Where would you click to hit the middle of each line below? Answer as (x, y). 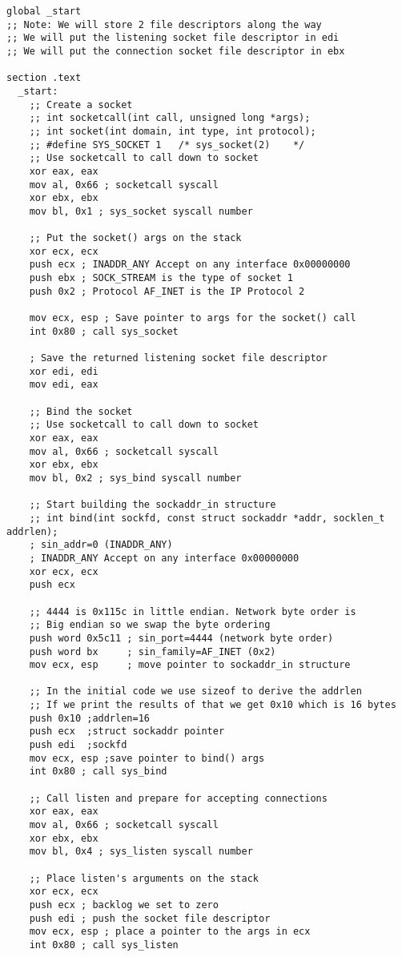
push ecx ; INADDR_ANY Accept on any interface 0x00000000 (190, 265)
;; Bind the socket (81, 411)
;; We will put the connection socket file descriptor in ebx (176, 51)
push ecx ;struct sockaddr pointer (127, 732)
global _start (44, 11)
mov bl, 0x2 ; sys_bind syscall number (135, 478)
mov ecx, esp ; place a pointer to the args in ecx (170, 932)
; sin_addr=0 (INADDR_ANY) (101, 545)
